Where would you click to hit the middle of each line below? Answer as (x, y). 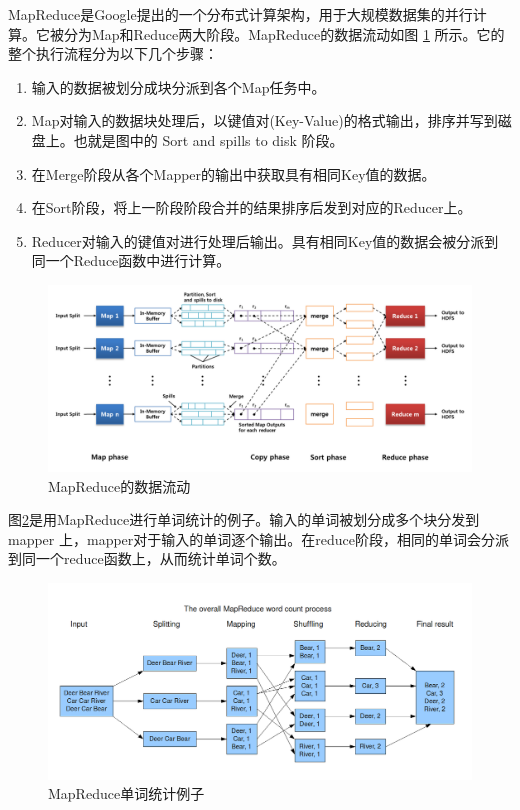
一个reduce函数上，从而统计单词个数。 (160, 558)
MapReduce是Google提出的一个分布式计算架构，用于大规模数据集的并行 (240, 14)
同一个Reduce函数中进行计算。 (131, 260)
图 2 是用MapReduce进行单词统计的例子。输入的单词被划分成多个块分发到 (244, 519)
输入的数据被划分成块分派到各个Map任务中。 (178, 86)
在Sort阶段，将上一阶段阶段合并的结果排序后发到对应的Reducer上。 (251, 207)
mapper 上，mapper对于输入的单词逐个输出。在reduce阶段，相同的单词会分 (252, 538)
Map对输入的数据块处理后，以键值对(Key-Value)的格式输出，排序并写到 (264, 120)
